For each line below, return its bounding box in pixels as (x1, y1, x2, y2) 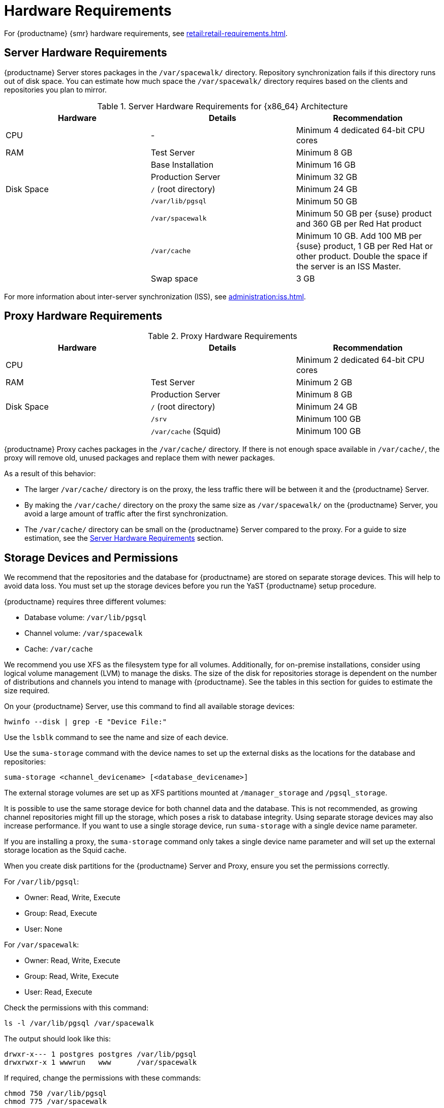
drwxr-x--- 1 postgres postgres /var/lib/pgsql (4, 1050, 197, 1059)
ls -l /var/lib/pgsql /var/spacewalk (4, 1019, 154, 1028)
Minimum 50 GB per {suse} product (296, 208, 432, 219)
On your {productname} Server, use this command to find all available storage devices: (4, 702, 295, 711)
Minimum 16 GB (296, 159, 356, 170)
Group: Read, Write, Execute (24, 972, 119, 981)
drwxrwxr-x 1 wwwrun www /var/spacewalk (4, 1058, 197, 1067)
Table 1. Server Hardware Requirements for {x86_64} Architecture (97, 101, 348, 111)
